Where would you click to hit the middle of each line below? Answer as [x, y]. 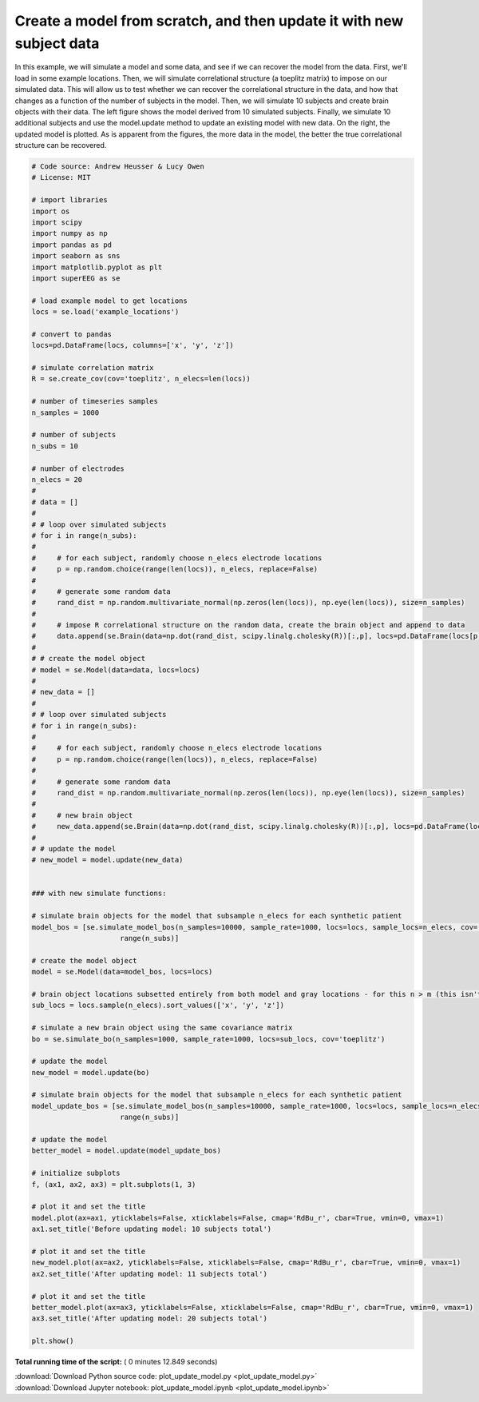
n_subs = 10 [55, 446]
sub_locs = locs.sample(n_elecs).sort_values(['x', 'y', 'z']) [158, 1006]
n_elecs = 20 [57, 480]
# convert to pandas [71, 334]
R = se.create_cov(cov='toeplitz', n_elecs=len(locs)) [141, 379]
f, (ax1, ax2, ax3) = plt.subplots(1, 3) [114, 1184]
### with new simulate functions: [99, 894]
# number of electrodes [78, 468]
